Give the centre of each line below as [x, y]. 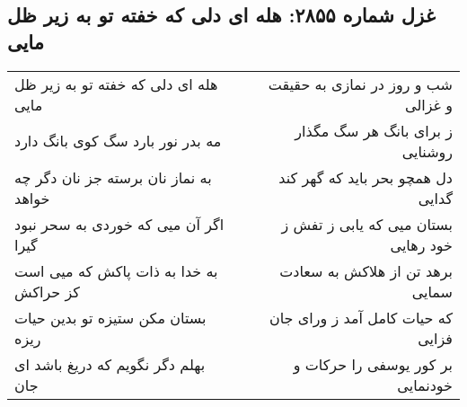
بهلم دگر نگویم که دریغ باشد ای [110, 364]
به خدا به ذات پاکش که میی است [116, 270]
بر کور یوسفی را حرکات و [373, 364]
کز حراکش [47, 291]
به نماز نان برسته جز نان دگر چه [113, 177]
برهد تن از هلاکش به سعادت [366, 270]
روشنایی [427, 151]
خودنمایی [425, 385]
